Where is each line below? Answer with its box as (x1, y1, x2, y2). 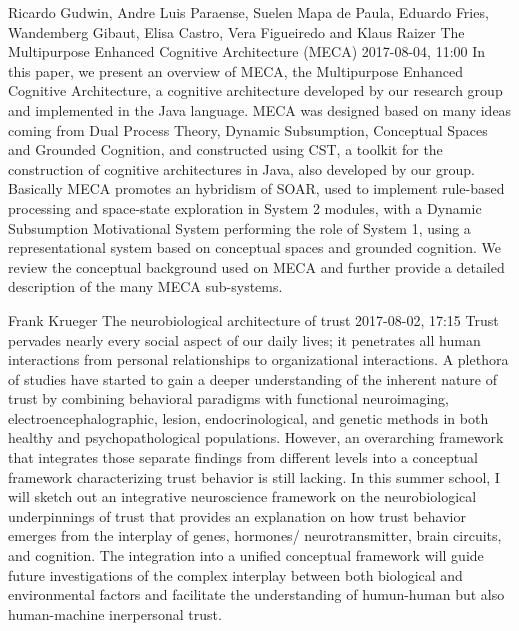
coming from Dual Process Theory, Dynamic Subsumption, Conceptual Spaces (8, 119, 488, 140)
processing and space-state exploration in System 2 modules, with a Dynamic (8, 197, 482, 218)
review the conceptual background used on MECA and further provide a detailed (8, 256, 505, 277)
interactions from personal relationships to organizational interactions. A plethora (8, 349, 509, 370)
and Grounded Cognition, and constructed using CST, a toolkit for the (8, 139, 443, 160)
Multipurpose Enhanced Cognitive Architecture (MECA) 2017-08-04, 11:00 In (8, 41, 486, 62)
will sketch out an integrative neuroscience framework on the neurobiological (8, 486, 477, 507)
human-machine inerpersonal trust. (8, 603, 222, 624)
